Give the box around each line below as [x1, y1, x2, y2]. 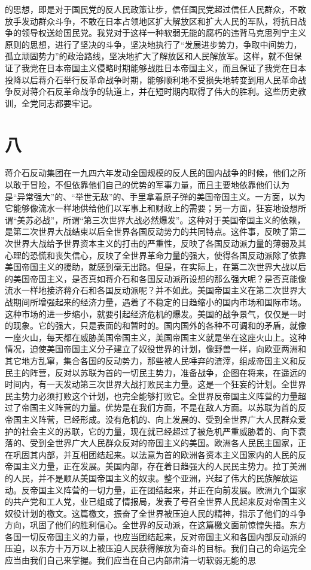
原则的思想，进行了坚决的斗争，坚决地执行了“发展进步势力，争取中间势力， [5, 38, 302, 50]
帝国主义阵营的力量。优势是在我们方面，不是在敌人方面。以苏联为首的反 [21, 401, 306, 414]
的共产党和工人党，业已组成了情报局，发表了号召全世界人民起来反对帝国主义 [5, 495, 306, 508]
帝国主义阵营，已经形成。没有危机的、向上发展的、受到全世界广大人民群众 [5, 413, 298, 425]
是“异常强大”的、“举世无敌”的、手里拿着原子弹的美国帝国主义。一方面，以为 [5, 190, 306, 202]
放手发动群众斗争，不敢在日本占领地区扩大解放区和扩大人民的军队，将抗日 [5, 14, 298, 27]
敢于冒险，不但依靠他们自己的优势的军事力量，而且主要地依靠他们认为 [13, 178, 289, 191]
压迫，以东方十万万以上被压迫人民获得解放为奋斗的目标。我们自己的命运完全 [5, 542, 306, 554]
